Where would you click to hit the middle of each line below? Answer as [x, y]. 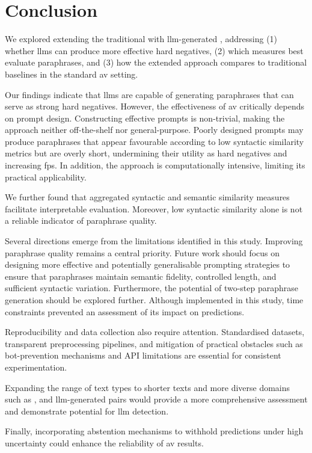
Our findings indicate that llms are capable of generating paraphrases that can [149, 94]
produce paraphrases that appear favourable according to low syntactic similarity [154, 141]
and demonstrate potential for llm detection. [87, 411]
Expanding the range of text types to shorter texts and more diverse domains [148, 387]
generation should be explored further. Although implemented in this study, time [154, 300]
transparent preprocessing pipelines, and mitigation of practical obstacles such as [154, 343]
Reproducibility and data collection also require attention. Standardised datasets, [155, 332]
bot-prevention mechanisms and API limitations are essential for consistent [143, 355]
